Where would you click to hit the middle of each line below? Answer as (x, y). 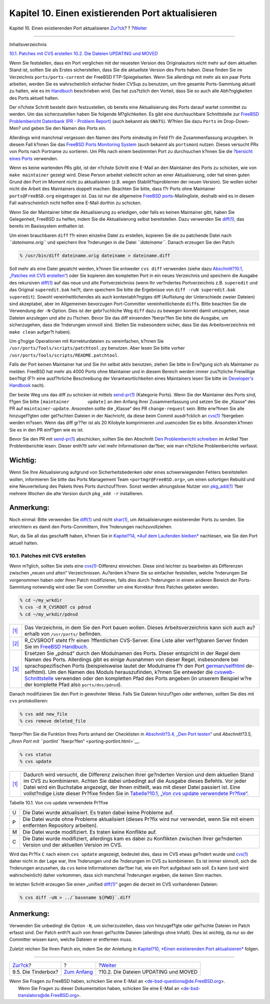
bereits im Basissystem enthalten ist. (47, 226)
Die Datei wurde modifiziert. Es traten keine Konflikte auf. (90, 832)
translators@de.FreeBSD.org (47, 995)
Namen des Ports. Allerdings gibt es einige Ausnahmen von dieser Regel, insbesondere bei (131, 659)
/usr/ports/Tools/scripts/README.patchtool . (64, 355)
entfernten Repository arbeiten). (60, 825)
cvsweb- (224, 672)
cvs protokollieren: (29, 701)
